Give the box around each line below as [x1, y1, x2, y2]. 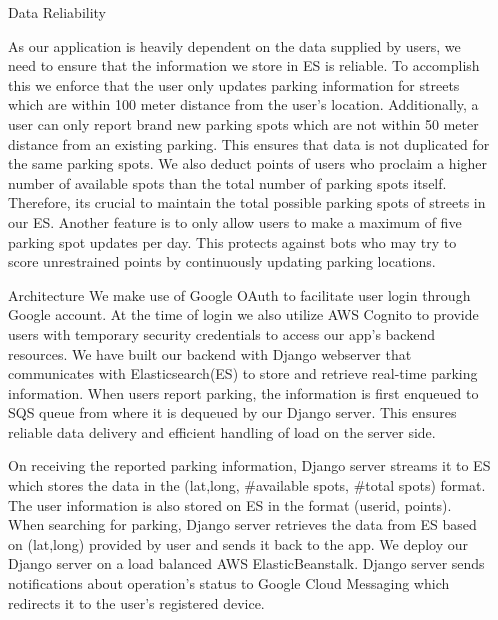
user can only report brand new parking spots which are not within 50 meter [8, 113, 479, 134]
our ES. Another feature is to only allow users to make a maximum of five [8, 211, 462, 232]
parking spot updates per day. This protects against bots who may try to [8, 231, 457, 252]
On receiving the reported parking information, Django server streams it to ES [8, 455, 491, 476]
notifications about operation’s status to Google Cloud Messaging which [8, 573, 450, 594]
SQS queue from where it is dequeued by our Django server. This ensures [8, 402, 457, 423]
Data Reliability [8, 2, 107, 22]
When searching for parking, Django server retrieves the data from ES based [8, 514, 477, 535]
